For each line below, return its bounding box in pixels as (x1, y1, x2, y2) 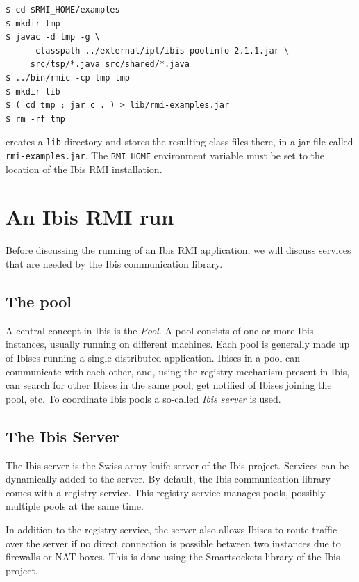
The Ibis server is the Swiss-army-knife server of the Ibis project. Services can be (6, 458, 349, 472)
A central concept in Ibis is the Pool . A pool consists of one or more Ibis (6, 323, 314, 337)
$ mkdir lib (6, 86, 60, 97)
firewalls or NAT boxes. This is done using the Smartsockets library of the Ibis (6, 549, 340, 564)
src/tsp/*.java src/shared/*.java (30, 59, 190, 70)
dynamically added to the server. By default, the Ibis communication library (6, 471, 331, 486)
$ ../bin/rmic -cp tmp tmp (6, 72, 130, 83)
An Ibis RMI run (6, 202, 174, 231)
